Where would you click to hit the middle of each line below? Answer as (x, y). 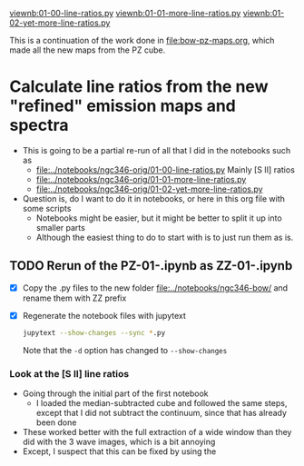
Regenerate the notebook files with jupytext (104, 315)
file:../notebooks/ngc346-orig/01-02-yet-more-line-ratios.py (149, 189)
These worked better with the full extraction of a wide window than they (157, 432)
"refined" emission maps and (123, 106)
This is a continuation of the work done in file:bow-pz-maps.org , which (142, 40)
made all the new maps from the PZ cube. (88, 50)
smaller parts (61, 227)
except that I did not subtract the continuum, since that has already (162, 413)
